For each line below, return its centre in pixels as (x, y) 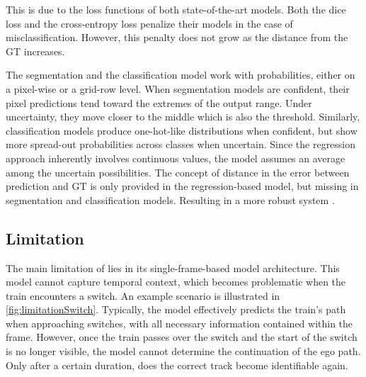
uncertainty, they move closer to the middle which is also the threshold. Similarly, (183, 117)
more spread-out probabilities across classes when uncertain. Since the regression (181, 144)
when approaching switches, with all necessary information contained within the (179, 323)
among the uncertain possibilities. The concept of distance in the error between (178, 172)
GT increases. (35, 51)
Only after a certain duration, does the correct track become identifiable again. (177, 365)
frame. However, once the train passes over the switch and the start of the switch (182, 337)
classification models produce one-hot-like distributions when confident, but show (182, 130)
